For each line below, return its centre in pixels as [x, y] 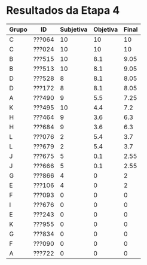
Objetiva [106, 29]
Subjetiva [74, 29]
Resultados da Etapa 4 [63, 10]
